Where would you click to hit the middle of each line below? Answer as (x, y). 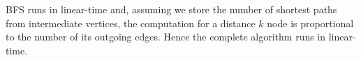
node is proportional (310, 23)
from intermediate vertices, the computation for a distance (131, 23)
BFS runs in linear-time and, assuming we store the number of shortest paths (171, 9)
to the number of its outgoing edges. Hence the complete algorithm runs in (166, 37)
